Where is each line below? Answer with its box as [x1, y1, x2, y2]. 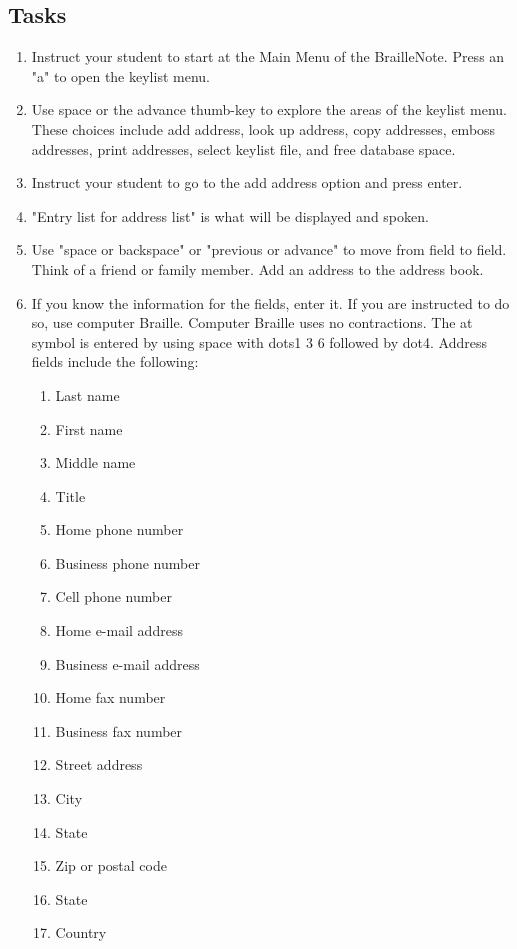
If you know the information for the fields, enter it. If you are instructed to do [31, 292, 510, 313]
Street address [55, 754, 143, 775]
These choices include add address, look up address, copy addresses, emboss [31, 118, 496, 139]
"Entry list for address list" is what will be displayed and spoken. [31, 205, 429, 226]
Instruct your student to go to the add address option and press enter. [31, 172, 463, 193]
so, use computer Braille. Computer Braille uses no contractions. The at [31, 312, 473, 333]
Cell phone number [55, 586, 172, 607]
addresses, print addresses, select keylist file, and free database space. [31, 138, 456, 159]
